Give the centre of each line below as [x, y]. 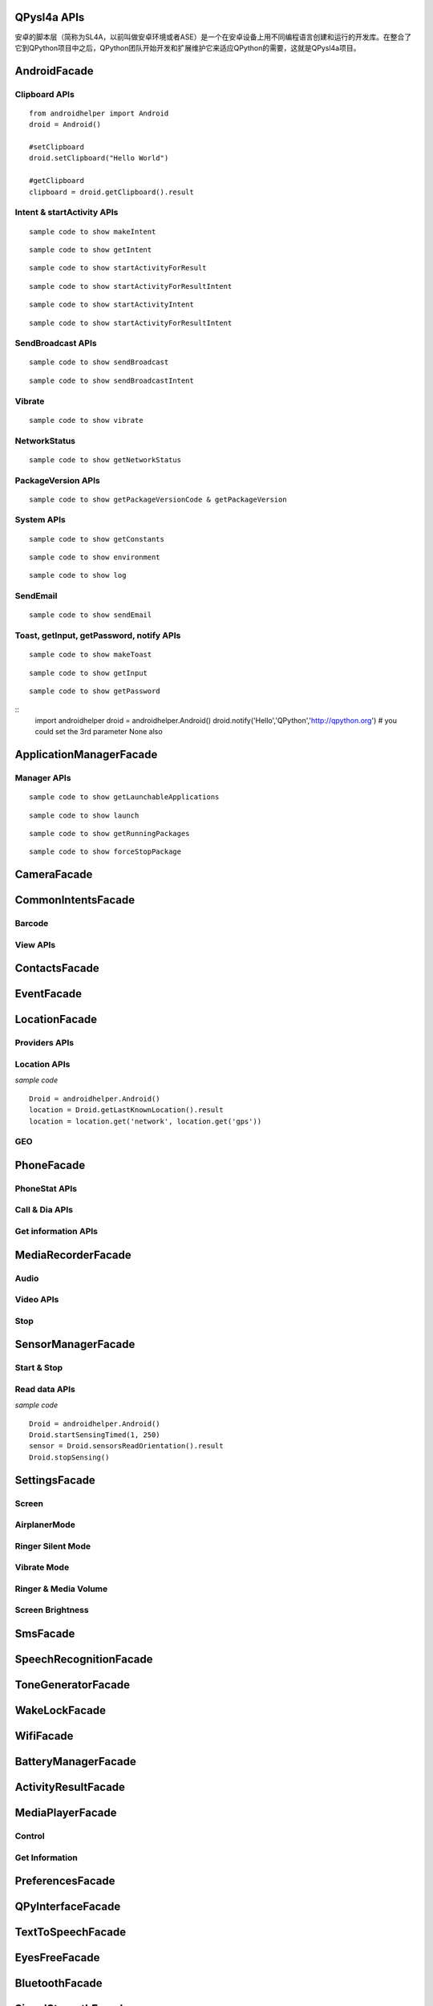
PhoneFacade [50, 1165]
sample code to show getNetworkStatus [105, 460]
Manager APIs [43, 778]
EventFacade [48, 994]
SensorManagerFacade [75, 1344]
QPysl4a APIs [50, 17]
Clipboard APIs [45, 94]
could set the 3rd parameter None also [99, 732]
